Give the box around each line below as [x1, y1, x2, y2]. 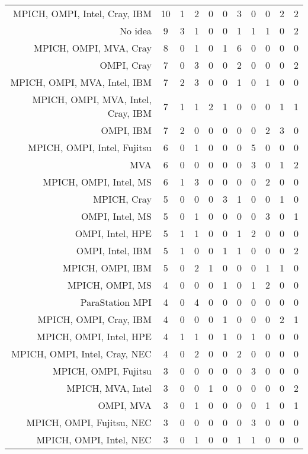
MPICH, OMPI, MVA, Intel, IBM [10, 75, 152, 89]
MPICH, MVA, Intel [66, 381, 152, 395]
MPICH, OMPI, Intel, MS [43, 175, 152, 188]
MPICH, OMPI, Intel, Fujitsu [28, 140, 152, 154]
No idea [120, 24, 152, 37]
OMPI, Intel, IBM [76, 244, 152, 257]
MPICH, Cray [93, 192, 152, 206]
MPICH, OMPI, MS [68, 278, 152, 292]
